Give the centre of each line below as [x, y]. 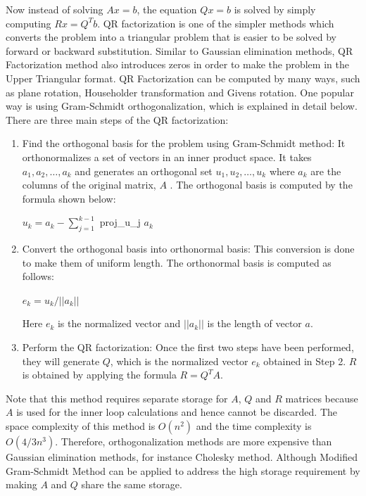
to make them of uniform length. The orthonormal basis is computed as [177, 262]
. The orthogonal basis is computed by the [261, 185]
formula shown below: [69, 198]
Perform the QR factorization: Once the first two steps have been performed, [188, 347]
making [21, 484]
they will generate [61, 361]
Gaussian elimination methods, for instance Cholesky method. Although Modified [182, 457]
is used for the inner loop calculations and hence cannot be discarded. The [177, 412]
